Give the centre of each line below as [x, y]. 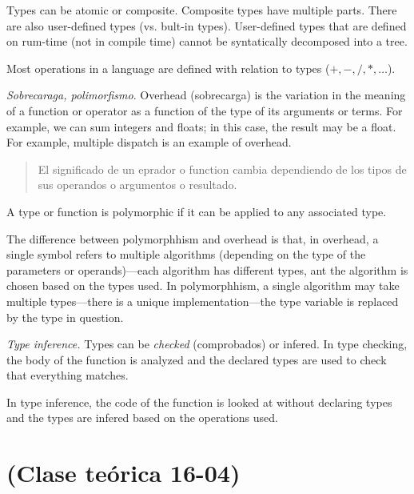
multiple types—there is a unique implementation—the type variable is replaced [203, 301]
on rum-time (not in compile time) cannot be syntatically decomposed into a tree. [207, 41]
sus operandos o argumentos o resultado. [137, 185]
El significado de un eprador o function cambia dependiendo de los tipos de [222, 169]
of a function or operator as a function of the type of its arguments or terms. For [205, 110]
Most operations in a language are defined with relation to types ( [168, 68]
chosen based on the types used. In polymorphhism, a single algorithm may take [203, 285]
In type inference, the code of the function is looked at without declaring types [199, 402]
